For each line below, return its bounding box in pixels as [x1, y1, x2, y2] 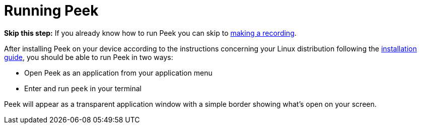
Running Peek [4, 2, 99, 19]
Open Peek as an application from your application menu [24, 68, 213, 77]
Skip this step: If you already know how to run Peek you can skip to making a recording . [4, 28, 297, 37]
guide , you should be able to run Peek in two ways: [4, 52, 173, 61]
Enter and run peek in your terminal [24, 84, 142, 93]
